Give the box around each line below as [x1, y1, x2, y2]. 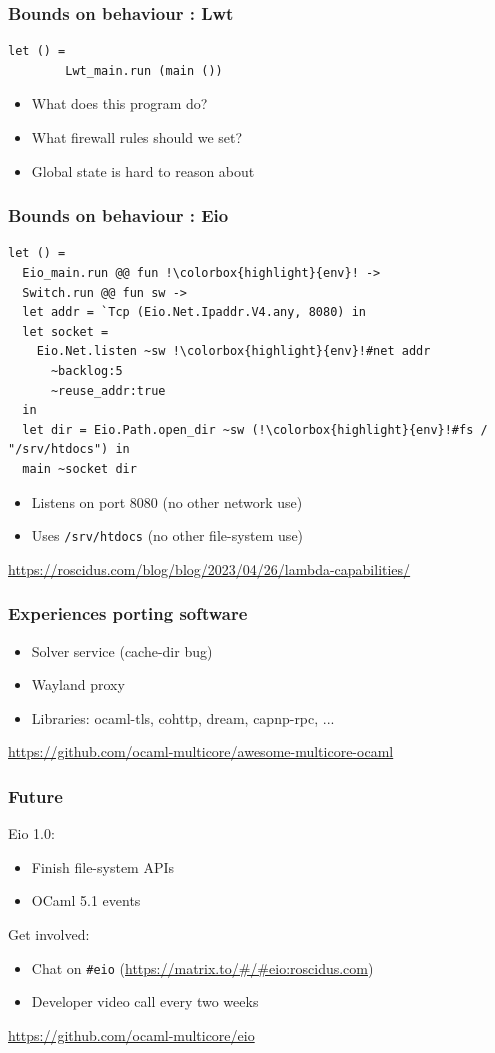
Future [8, 783, 63, 808]
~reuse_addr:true [50, 383, 166, 398]
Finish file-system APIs [31, 856, 175, 877]
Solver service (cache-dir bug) [31, 640, 213, 661]
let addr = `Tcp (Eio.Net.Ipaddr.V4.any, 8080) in [22, 305, 366, 320]
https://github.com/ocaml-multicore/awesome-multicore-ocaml [8, 741, 394, 762]
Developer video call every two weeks [31, 991, 259, 1012]
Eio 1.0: [8, 823, 55, 844]
